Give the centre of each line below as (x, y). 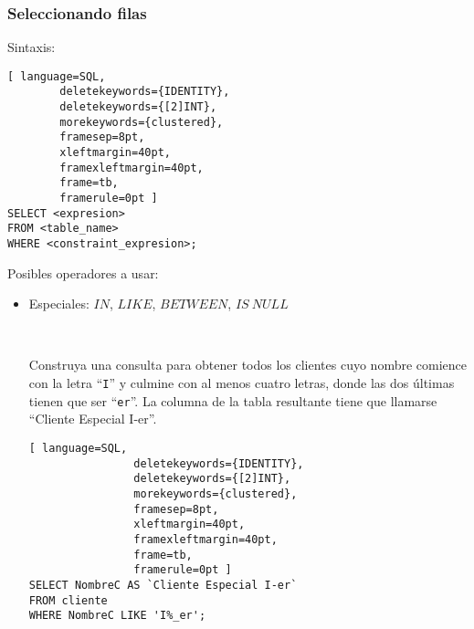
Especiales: (59, 304)
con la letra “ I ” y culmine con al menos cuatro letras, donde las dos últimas (242, 383)
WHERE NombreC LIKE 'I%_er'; (117, 616)
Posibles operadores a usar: (83, 273)
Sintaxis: (32, 47)
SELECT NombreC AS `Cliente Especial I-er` (163, 585)
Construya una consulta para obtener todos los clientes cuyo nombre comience (248, 365)
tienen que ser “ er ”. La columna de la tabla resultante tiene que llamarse (233, 400)
